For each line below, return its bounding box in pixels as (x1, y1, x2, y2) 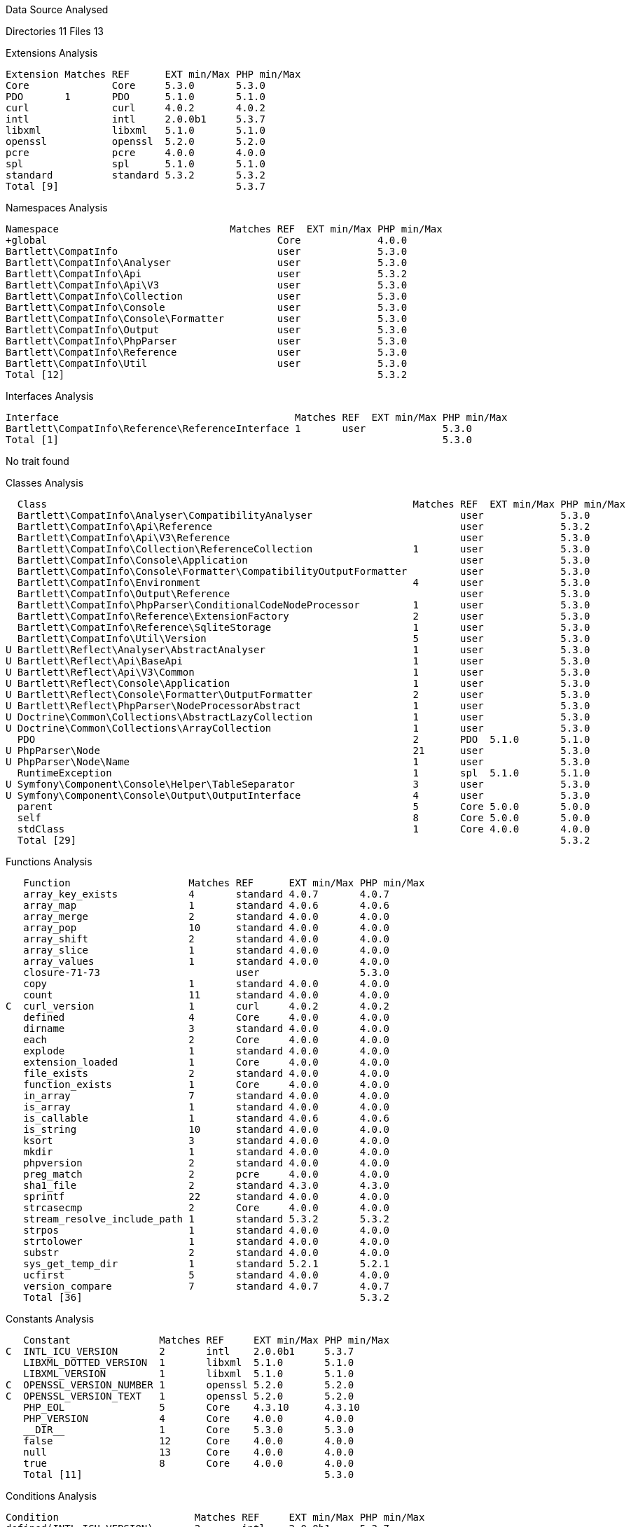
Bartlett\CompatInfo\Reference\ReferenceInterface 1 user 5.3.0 (6, 423, 472, 434)
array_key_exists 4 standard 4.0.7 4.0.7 (23, 888, 389, 900)
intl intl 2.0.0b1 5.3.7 (6, 113, 265, 125)
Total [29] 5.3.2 (17, 835, 590, 846)
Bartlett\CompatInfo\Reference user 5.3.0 (6, 347, 408, 358)
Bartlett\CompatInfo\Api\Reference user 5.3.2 (17, 521, 590, 532)
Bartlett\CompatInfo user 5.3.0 (6, 246, 408, 257)
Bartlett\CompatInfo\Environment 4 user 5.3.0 (17, 577, 590, 588)
